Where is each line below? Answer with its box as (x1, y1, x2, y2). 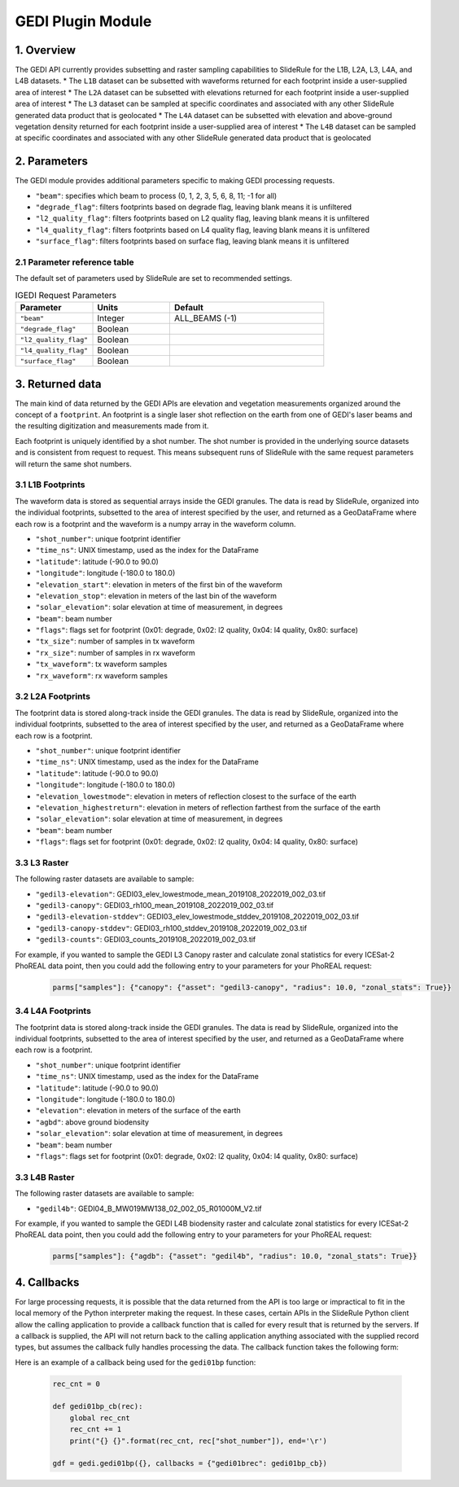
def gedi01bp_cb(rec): (52, 1401, 143, 1411)
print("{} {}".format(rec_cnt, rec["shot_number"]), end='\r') (69, 1436, 328, 1445)
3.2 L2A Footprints (15, 691, 91, 702)
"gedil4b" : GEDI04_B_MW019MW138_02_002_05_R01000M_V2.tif (35, 1204, 262, 1213)
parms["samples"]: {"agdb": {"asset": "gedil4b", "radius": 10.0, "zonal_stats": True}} (52, 1252, 418, 1261)
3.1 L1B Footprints (15, 479, 85, 490)
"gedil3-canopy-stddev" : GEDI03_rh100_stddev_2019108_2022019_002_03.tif (35, 923, 308, 932)
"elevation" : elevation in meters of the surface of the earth (35, 1106, 242, 1116)
